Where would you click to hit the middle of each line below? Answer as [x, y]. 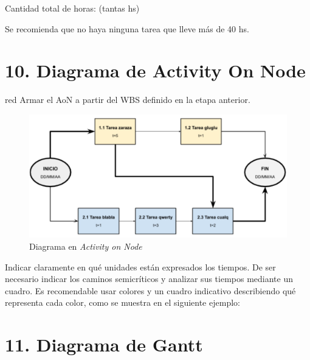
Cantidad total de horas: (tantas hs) [72, 8]
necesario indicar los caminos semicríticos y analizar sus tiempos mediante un [149, 279]
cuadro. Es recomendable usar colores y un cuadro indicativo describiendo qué [150, 290]
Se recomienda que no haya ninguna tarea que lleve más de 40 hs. [127, 28]
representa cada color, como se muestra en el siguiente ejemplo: [122, 302]
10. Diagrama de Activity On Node [155, 70]
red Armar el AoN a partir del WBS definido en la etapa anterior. [128, 100]
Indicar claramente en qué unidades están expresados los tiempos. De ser [140, 266]
